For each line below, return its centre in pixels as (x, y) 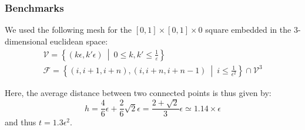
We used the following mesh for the (68, 30)
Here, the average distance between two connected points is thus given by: (138, 93)
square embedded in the (248, 30)
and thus (21, 122)
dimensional (26, 41)
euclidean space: (79, 41)
